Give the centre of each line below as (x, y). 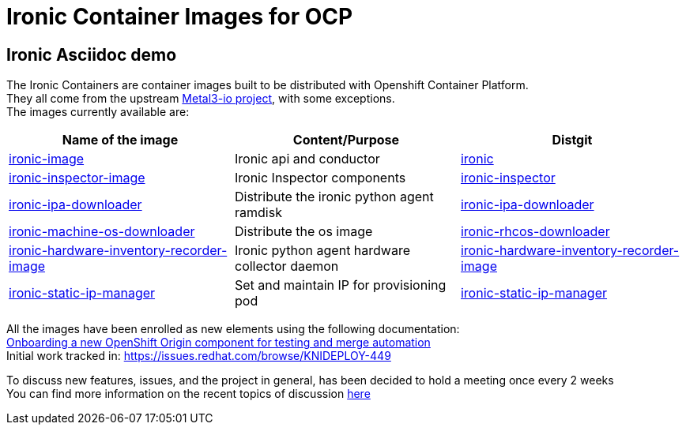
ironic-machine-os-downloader (102, 232)
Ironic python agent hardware (322, 251)
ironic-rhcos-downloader (535, 232)
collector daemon (286, 266)
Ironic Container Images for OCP (180, 17)
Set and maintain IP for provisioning (340, 285)
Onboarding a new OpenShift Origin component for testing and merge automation (219, 343)
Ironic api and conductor (307, 159)
